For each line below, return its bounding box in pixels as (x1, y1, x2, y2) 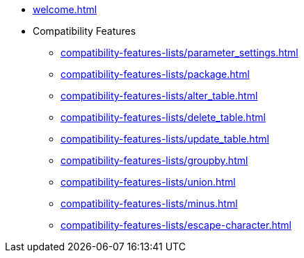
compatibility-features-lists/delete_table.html (61, 111, 266, 123)
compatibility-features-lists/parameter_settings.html (61, 47, 298, 58)
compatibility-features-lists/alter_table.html (61, 90, 258, 102)
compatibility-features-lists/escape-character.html (61, 219, 291, 231)
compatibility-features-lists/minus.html (61, 197, 238, 209)
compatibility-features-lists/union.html (61, 176, 236, 188)
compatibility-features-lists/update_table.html (61, 133, 269, 145)
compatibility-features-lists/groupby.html (61, 154, 248, 166)
